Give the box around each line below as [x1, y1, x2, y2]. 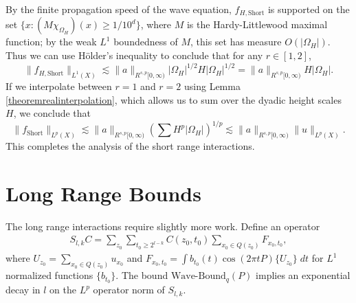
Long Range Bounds [5, 179, 201, 207]
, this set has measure [190, 34, 282, 49]
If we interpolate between [5, 79, 112, 93]
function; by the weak [5, 34, 97, 49]
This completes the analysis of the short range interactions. [5, 139, 255, 153]
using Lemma [184, 79, 241, 93]
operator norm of [93, 282, 165, 297]
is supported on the [267, 2, 350, 16]
